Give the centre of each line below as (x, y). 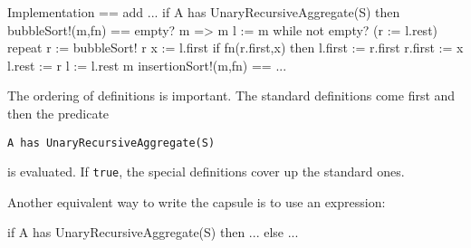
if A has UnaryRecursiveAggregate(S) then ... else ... (153, 232)
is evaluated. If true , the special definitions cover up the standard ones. (206, 172)
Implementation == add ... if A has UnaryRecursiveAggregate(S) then (204, 12)
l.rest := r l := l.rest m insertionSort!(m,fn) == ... (147, 65)
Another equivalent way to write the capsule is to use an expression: (197, 201)
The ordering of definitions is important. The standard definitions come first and (231, 95)
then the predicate (58, 113)
